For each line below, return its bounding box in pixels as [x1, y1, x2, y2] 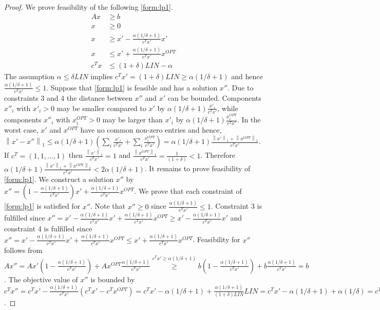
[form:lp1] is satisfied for [4, 200, 81, 211]
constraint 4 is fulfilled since [4, 223, 92, 233]
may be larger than [102, 114, 163, 125]
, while [217, 102, 238, 113]
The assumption [4, 71, 55, 82]
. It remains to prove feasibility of [144, 163, 251, 174]
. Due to [227, 82, 254, 93]
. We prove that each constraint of [134, 186, 242, 196]
